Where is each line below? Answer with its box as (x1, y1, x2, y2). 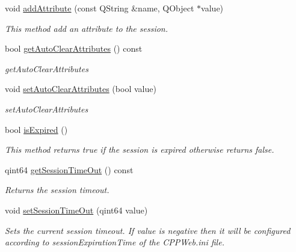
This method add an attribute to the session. (5, 22, 168, 34)
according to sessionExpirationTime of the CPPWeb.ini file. (5, 236, 224, 248)
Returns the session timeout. (5, 183, 109, 196)
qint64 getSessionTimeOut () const (5, 163, 134, 176)
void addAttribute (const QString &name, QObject (5, 2, 194, 14)
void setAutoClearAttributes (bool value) (5, 82, 156, 95)
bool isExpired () (5, 123, 68, 135)
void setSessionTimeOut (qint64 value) (5, 203, 148, 216)
